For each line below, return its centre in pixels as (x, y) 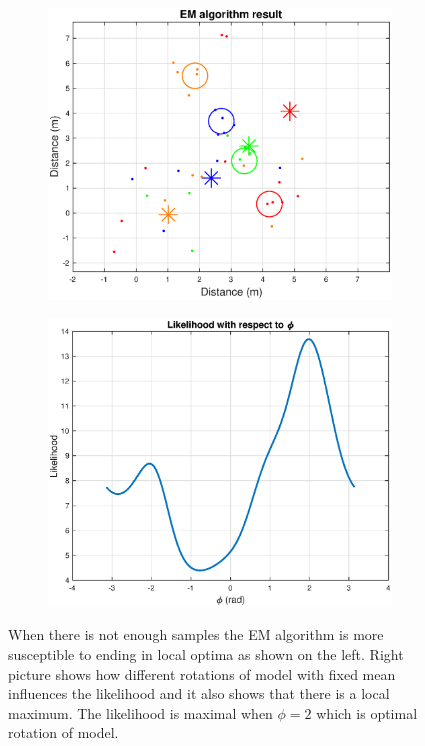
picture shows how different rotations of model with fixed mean (202, 673)
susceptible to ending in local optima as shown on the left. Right (206, 653)
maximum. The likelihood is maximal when (140, 712)
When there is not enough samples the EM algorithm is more (196, 634)
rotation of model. (63, 732)
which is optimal (367, 712)
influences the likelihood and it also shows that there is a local (199, 693)
